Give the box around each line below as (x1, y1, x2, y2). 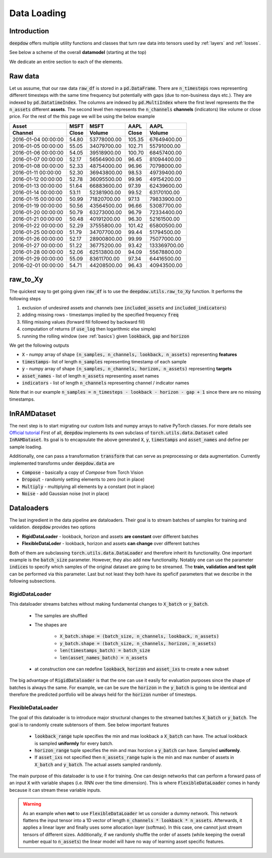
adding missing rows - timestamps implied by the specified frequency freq (22, 312, 179, 318)
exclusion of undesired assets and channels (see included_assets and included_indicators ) (22, 305, 227, 310)
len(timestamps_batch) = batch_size (59, 648, 151, 654)
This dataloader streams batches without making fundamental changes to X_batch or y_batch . (9, 601, 209, 607)
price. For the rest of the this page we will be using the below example (9, 114, 155, 120)
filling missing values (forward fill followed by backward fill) (22, 318, 146, 325)
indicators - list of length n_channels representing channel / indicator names (22, 380, 189, 386)
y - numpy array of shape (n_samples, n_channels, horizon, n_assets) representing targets (22, 366, 232, 372)
